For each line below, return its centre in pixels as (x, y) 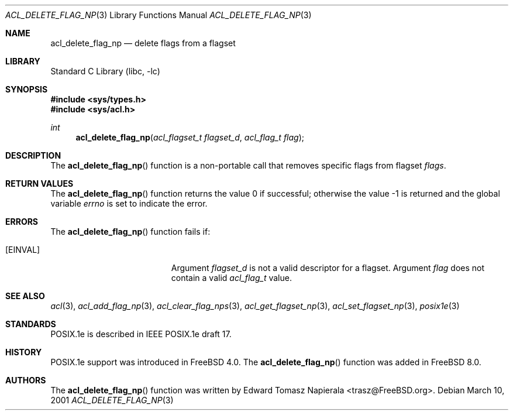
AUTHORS (26, 380)
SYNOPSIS (27, 89)
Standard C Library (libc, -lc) (105, 71)
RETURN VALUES (39, 184)
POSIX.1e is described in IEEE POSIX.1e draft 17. (141, 334)
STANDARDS (31, 324)
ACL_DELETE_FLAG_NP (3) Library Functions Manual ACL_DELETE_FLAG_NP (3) (159, 15)
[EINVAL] (23, 250)
